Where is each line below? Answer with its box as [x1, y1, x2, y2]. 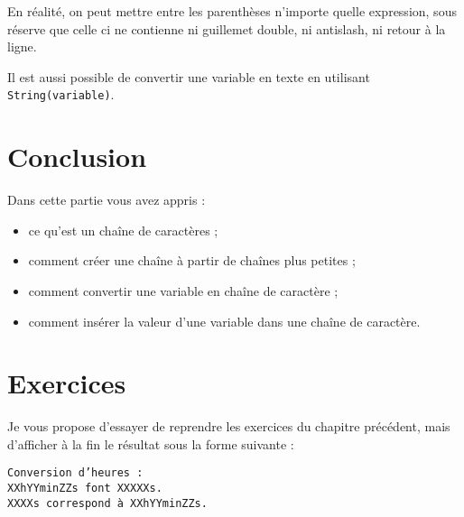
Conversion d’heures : [7, 466, 144, 480]
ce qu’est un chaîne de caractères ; [28, 220, 218, 239]
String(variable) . [7, 85, 115, 104]
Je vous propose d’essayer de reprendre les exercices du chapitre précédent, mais [7, 417, 450, 436]
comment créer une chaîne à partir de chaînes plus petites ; [28, 251, 356, 270]
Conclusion [7, 138, 147, 175]
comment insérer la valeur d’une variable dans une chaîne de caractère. [28, 311, 421, 330]
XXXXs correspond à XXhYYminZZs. [7, 496, 208, 510]
